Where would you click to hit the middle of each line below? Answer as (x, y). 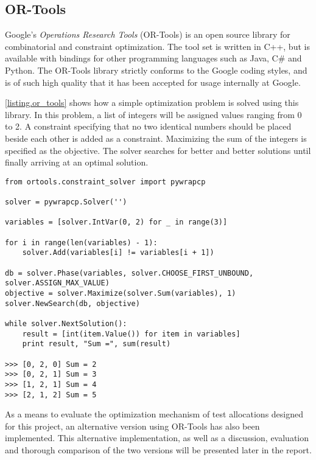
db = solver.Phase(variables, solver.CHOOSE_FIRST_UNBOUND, (129, 273)
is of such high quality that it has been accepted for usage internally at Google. (153, 82)
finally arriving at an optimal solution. (77, 162)
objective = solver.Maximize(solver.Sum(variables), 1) (121, 293)
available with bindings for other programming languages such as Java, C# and (153, 58)
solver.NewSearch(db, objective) (72, 303)
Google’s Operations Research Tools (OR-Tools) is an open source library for (148, 34)
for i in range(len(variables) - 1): (81, 242)
